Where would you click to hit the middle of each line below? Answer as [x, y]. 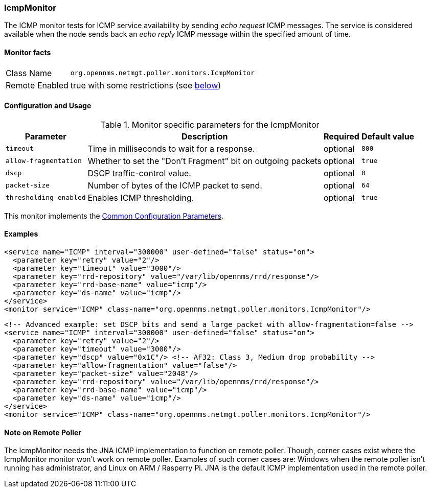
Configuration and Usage [48, 106]
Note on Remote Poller [43, 432]
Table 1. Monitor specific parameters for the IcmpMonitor [210, 124]
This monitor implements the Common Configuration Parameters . [114, 216]
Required [341, 136]
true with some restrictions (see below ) [146, 85]
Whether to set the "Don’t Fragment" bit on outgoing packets [205, 161]
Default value [388, 136]
